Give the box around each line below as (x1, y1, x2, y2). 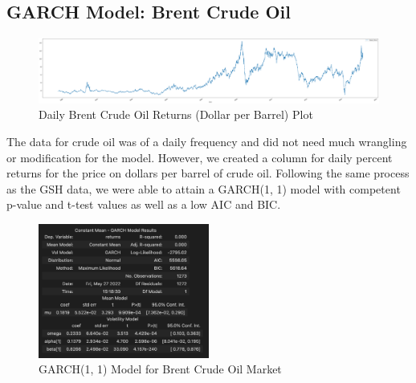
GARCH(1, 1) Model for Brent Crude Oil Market (39, 361, 282, 377)
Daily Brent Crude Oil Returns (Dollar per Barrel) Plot (39, 106, 313, 123)
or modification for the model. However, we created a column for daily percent (6, 149, 393, 165)
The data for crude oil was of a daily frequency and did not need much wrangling (6, 132, 407, 149)
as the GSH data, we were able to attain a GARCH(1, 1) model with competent (6, 180, 401, 197)
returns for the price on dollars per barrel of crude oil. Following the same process (6, 165, 410, 181)
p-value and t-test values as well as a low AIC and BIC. (6, 196, 281, 213)
